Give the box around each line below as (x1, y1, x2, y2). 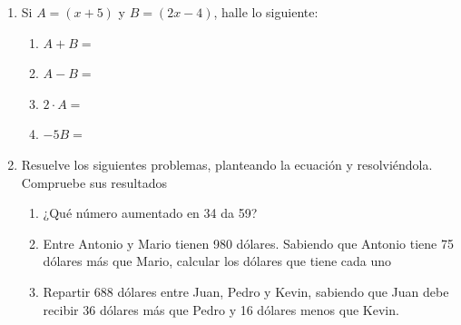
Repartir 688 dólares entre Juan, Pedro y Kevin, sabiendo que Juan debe (43, 281, 449, 300)
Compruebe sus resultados (21, 172, 168, 192)
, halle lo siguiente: (213, 3, 319, 21)
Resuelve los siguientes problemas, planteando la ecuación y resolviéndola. (21, 154, 433, 173)
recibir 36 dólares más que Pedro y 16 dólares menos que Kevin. (43, 300, 399, 319)
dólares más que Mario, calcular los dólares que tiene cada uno (43, 251, 392, 271)
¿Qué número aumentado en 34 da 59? (43, 203, 258, 222)
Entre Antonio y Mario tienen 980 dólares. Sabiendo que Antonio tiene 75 (43, 233, 454, 252)
